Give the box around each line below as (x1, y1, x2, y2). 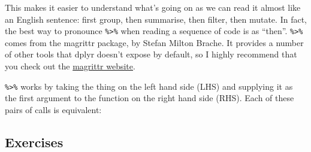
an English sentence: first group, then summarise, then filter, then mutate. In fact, (5, 13, 307, 25)
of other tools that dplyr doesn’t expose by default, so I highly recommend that (5, 48, 297, 60)
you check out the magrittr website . (5, 60, 135, 72)
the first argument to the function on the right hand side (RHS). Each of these (5, 92, 294, 104)
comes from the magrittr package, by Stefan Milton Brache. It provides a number (5, 36, 304, 48)
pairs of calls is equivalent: (5, 103, 102, 115)
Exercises (5, 132, 64, 151)
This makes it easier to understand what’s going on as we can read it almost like (5, 1, 301, 13)
